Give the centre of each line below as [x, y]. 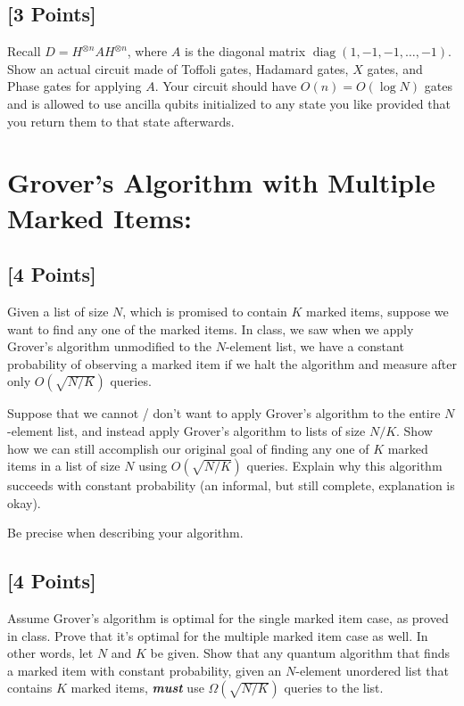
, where [147, 51]
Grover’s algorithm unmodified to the [109, 346]
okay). [24, 502]
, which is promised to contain [205, 311]
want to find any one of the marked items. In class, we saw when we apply [211, 328]
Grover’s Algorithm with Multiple [221, 182]
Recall [24, 51]
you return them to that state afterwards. [121, 121]
